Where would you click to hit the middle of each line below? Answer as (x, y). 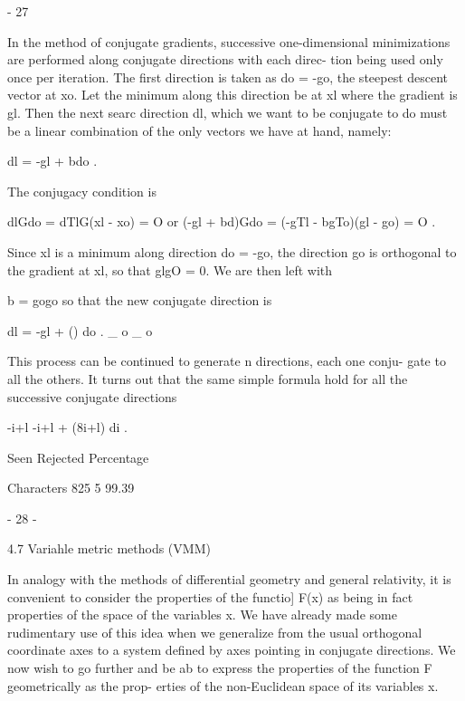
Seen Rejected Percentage (78, 457)
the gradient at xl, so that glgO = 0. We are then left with (170, 269)
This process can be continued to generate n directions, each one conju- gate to (227, 361)
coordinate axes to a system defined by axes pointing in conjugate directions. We (232, 650)
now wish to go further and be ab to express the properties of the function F (220, 668)
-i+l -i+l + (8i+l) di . (68, 427)
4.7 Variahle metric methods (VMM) (109, 548)
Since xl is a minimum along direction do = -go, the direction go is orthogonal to (232, 251)
